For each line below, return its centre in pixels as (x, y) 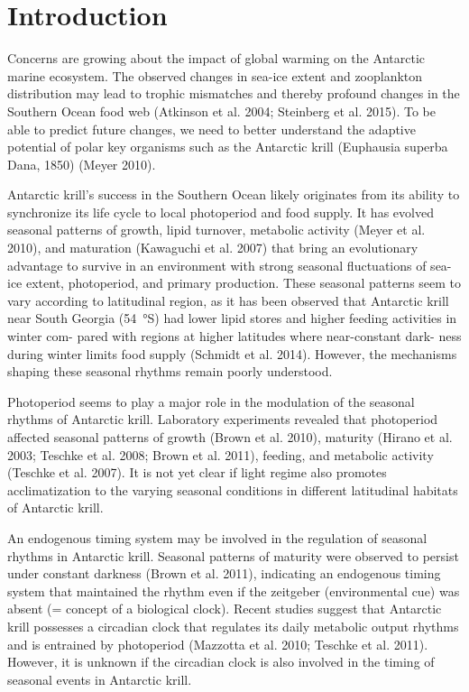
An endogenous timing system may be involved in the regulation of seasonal (217, 537)
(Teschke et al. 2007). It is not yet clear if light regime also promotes (197, 472)
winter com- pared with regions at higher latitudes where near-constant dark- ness (234, 336)
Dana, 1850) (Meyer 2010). (82, 164)
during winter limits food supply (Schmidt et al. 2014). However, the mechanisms (232, 353)
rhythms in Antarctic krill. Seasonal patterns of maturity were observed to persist (233, 555)
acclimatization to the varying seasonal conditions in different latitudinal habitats (233, 489)
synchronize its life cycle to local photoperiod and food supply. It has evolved (221, 212)
